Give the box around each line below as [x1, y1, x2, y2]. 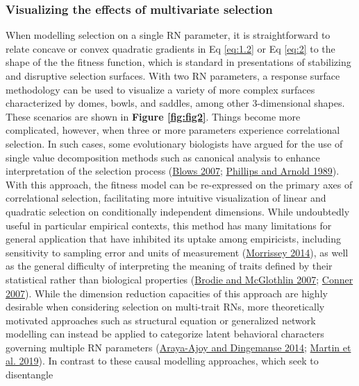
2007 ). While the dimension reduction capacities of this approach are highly [6, 286, 328, 300]
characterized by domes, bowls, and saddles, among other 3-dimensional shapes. [6, 96, 345, 110]
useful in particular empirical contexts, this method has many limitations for [6, 218, 332, 232]
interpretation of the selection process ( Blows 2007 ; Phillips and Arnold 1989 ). [6, 164, 340, 178]
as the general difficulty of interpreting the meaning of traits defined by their [6, 258, 333, 273]
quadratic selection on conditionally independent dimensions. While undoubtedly [6, 204, 350, 218]
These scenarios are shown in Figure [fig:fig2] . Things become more [6, 109, 301, 123]
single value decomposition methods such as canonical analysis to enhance [6, 150, 320, 164]
